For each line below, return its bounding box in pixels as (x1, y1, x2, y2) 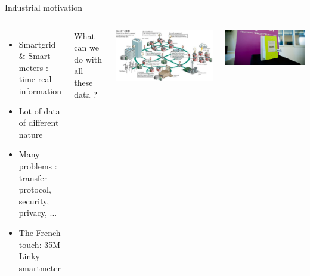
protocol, (18, 183, 51, 196)
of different (18, 116, 59, 129)
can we (74, 41, 99, 54)
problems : (18, 159, 57, 172)
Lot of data (18, 104, 60, 117)
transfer (18, 171, 48, 184)
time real (18, 73, 52, 85)
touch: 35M (18, 238, 61, 250)
